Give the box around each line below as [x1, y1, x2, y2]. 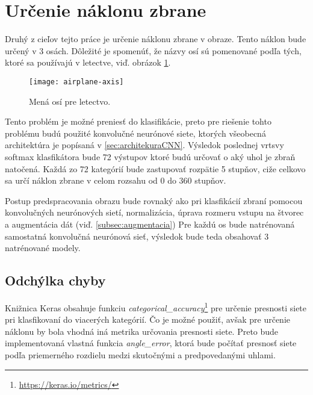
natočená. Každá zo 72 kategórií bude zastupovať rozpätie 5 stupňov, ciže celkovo [5, 162, 306, 175]
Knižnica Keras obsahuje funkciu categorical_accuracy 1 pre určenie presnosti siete [5, 299, 307, 314]
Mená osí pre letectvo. [29, 95, 111, 107]
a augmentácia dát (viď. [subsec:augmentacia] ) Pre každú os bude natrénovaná [5, 217, 295, 230]
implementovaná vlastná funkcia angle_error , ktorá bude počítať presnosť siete [5, 337, 297, 349]
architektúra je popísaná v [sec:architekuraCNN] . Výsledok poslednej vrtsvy [5, 138, 284, 151]
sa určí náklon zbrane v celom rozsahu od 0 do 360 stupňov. [5, 174, 226, 187]
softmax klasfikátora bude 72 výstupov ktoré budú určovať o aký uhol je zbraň [5, 150, 296, 163]
